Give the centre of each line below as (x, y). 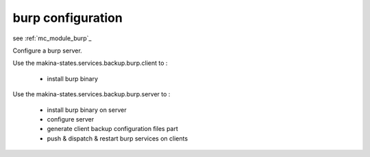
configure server (71, 119)
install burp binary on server (87, 110)
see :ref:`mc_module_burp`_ (52, 38)
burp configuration (67, 18)
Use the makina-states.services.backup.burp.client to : (90, 63)
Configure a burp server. (47, 51)
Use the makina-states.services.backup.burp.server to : (91, 94)
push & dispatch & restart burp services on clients (118, 138)
